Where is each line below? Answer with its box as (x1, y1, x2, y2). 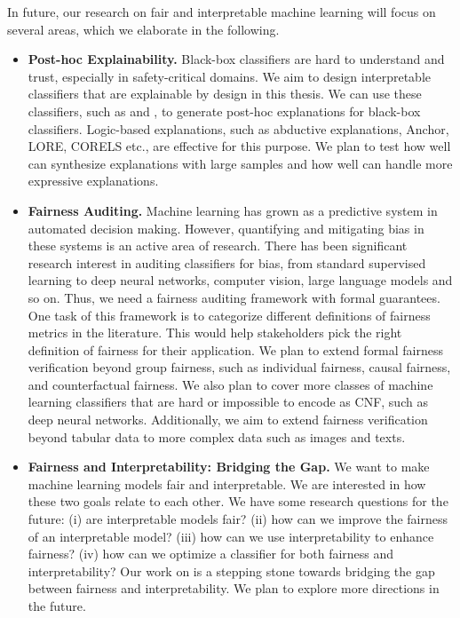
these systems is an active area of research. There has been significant (28, 236, 408, 255)
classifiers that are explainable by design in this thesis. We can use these (28, 84, 422, 103)
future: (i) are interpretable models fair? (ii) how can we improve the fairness (28, 510, 448, 528)
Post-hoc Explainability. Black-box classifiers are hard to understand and (28, 50, 445, 68)
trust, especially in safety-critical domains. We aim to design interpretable (28, 67, 432, 85)
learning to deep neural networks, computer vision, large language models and (28, 271, 453, 289)
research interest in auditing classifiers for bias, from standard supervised (28, 253, 426, 272)
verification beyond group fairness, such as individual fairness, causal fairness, (28, 358, 451, 376)
